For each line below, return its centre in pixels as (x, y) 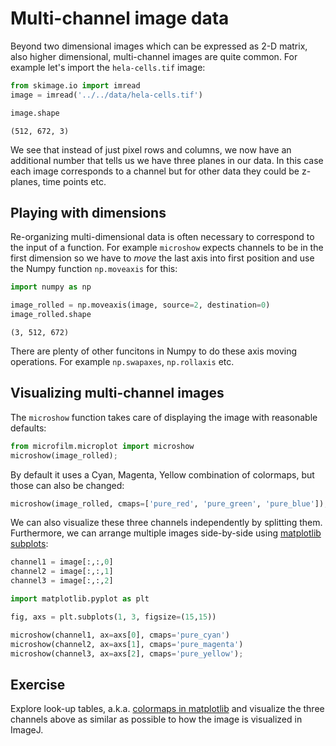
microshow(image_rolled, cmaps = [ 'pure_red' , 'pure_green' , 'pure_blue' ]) (167, 503)
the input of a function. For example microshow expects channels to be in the (167, 248)
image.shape (35, 113)
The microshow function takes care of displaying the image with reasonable (164, 417)
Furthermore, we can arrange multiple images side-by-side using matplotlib (166, 533)
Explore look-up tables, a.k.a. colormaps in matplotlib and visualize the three (167, 709)
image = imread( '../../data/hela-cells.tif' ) (106, 95)
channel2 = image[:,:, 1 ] (62, 572)
